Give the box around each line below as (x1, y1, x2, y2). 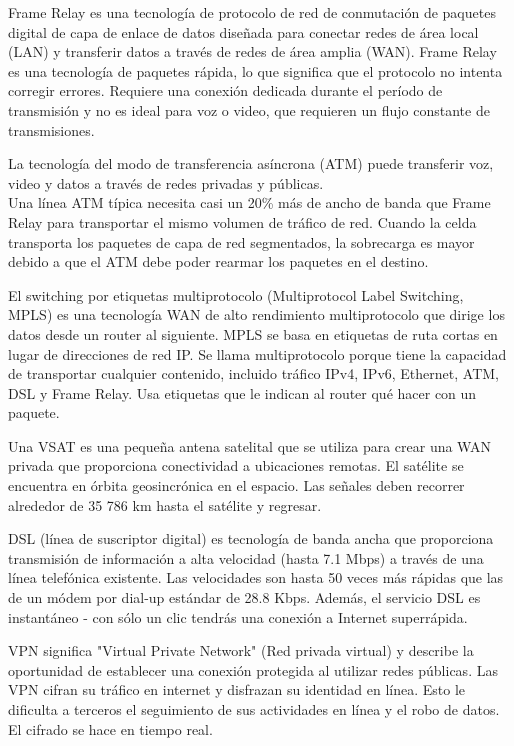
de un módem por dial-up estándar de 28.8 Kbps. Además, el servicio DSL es (8, 587, 481, 608)
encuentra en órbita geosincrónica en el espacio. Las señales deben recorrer (8, 475, 465, 496)
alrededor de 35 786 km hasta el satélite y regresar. (8, 494, 322, 515)
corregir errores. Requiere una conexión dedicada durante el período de (8, 80, 443, 101)
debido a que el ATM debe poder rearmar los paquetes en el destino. (8, 251, 429, 272)
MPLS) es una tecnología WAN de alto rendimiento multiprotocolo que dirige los (8, 304, 505, 325)
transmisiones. (8, 119, 95, 140)
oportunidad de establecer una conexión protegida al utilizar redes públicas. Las (8, 659, 498, 680)
